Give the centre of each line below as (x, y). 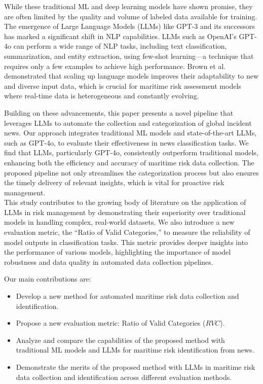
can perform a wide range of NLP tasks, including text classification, (120, 46)
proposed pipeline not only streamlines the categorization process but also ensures (131, 172)
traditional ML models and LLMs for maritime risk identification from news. (135, 350)
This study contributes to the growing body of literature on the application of (125, 202)
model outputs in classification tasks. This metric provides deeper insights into (126, 242)
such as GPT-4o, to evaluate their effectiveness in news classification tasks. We (126, 142)
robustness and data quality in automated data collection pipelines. (109, 261)
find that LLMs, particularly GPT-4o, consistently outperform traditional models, (131, 152)
